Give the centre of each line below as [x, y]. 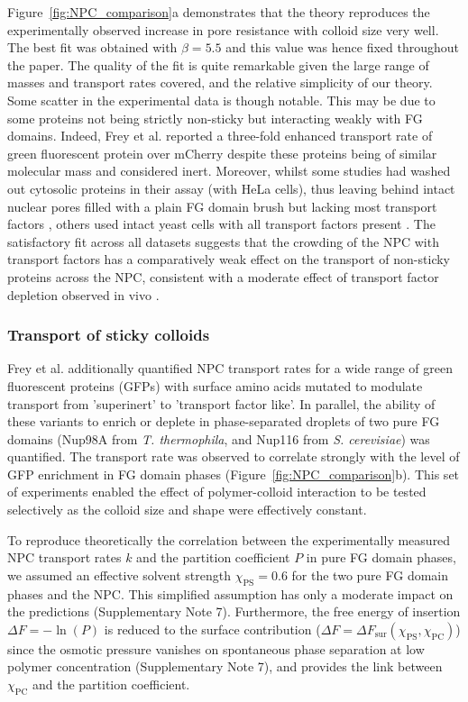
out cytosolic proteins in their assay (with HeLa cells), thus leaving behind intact [231, 188]
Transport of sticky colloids [109, 335]
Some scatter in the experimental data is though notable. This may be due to [221, 100]
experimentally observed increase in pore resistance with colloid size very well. [223, 29]
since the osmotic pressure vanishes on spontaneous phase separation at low [216, 648]
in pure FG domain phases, [381, 557]
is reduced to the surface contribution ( [212, 629]
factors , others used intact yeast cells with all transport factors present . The [221, 224]
